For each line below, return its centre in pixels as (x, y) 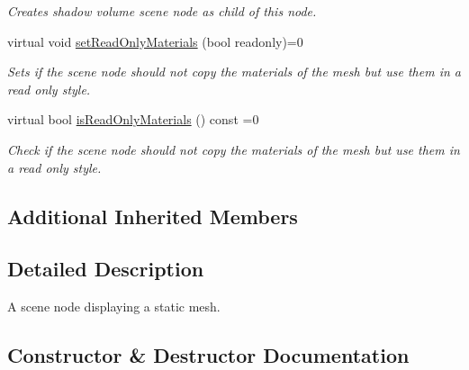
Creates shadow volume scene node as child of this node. (162, 11)
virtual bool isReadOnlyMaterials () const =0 (133, 119)
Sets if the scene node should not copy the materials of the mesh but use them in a (234, 72)
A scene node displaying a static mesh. (114, 307)
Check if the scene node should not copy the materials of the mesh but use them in (234, 149)
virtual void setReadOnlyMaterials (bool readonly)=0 (155, 41)
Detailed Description (106, 269)
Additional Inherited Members (153, 216)
